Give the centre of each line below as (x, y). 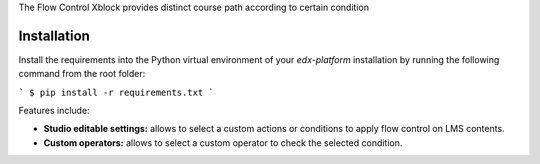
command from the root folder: (82, 74)
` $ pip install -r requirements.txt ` (116, 92)
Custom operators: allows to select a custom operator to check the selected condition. (223, 142)
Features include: (54, 111)
